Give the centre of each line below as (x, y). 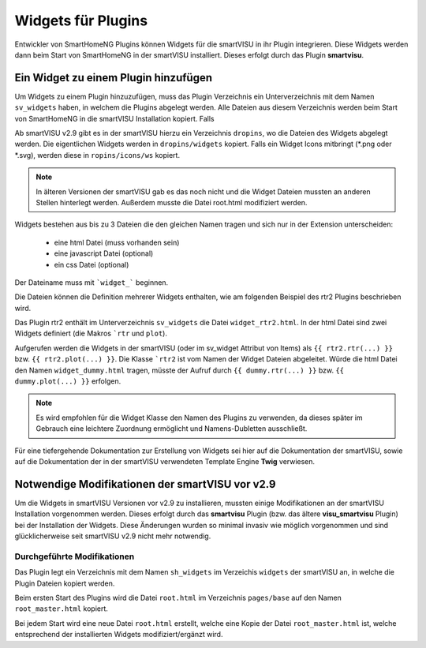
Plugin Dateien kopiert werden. (65, 583)
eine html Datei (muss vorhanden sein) (117, 242)
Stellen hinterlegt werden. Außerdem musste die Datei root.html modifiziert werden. (172, 202)
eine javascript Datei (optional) (104, 253)
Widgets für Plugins (81, 21)
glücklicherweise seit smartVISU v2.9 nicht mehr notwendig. (113, 536)
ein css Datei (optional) (92, 264)
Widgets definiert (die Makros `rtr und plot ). (91, 333)
